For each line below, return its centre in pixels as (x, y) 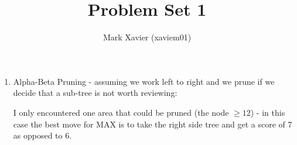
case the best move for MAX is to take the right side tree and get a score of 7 (153, 124)
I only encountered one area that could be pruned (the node (121, 112)
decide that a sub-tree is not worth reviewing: (95, 93)
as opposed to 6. (42, 135)
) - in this (268, 112)
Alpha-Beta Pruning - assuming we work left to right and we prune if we (144, 81)
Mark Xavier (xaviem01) (147, 37)
